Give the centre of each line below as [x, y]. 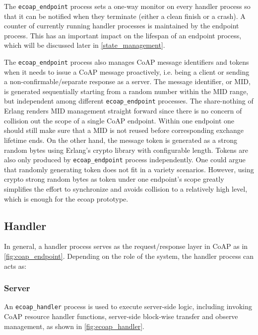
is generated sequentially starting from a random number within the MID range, [126, 91]
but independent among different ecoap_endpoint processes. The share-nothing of [129, 101]
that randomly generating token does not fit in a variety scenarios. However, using [129, 169]
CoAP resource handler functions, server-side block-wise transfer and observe [121, 316]
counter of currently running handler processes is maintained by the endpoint [122, 26]
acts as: [15, 266]
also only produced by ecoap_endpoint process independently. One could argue [125, 160]
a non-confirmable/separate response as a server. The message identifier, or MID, [127, 81]
